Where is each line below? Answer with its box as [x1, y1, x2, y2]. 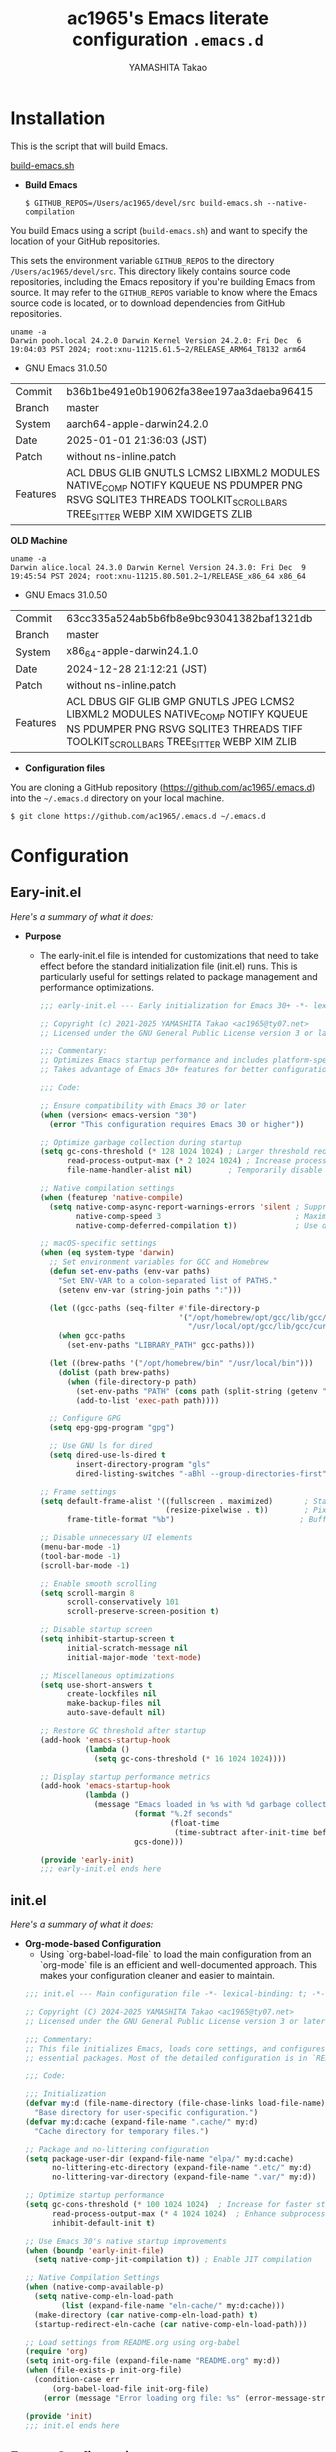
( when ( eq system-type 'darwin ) [39, 1248, 175, 1258]
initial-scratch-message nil [66, 1643, 188, 1653]
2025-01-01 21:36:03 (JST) [66, 433, 208, 447]
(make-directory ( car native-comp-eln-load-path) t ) [34, 2310, 259, 2320]
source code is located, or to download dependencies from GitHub [10, 297, 286, 309]
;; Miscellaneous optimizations [39, 1670, 175, 1681]
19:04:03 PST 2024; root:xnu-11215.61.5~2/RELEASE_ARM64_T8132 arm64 [10, 344, 307, 354]
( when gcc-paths [58, 1331, 126, 1341]
